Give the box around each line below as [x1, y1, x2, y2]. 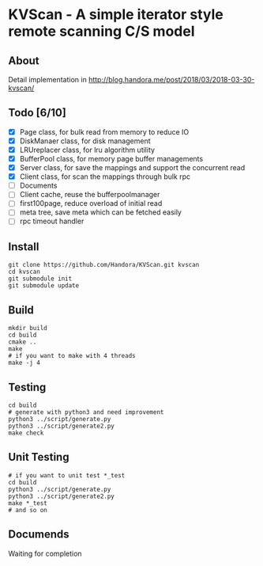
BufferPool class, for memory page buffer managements [19, 154, 204, 163]
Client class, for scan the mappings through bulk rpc [19, 172, 191, 181]
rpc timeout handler [19, 216, 85, 226]
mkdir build [8, 325, 47, 332]
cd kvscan [8, 268, 41, 276]
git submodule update [8, 282, 80, 290]
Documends [8, 528, 70, 541]
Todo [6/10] [8, 106, 67, 120]
